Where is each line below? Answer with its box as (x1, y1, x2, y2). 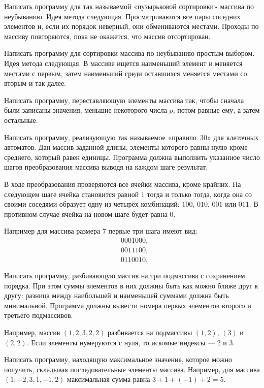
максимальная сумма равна (67, 374, 150, 384)
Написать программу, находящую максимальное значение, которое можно (4, 354, 232, 365)
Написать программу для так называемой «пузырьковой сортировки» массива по (4, 1, 254, 11)
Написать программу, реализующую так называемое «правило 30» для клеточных (4, 132, 259, 142)
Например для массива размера (4, 225, 101, 236)
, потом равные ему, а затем (173, 105, 260, 115)
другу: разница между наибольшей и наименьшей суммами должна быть (4, 290, 229, 301)
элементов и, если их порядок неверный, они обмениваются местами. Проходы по (4, 21, 259, 31)
